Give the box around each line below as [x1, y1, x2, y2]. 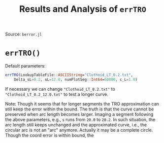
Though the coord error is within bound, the [5, 132, 94, 138]
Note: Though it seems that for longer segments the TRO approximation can [5, 101, 159, 107]
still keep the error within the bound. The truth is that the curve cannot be [5, 106, 154, 112]
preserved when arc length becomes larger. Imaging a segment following [5, 111, 154, 117]
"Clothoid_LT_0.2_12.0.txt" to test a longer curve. [5, 91, 108, 97]
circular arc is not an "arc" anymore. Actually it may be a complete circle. [5, 127, 153, 133]
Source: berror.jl [5, 31, 42, 37]
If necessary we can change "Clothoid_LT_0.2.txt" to [5, 86, 116, 92]
